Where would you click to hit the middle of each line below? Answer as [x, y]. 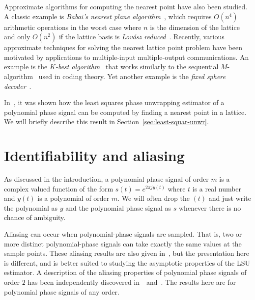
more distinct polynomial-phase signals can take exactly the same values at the [123, 243]
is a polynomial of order [73, 198]
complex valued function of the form [59, 188]
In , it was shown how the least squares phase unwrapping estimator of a [114, 102]
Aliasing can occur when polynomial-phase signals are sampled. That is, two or [123, 234]
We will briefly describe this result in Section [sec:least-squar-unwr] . [106, 122]
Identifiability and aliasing [94, 155]
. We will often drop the [154, 198]
